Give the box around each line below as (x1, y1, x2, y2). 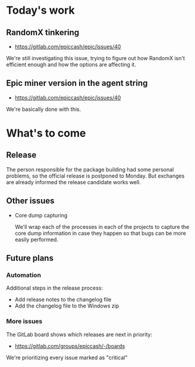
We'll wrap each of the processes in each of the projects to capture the (14, 223, 190, 230)
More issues (6, 317, 43, 325)
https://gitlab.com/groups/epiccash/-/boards (14, 342, 125, 349)
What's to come (6, 126, 86, 140)
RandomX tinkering (6, 27, 80, 38)
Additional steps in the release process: (6, 284, 103, 292)
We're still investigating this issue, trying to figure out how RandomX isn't (6, 55, 185, 61)
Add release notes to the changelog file (14, 296, 112, 303)
